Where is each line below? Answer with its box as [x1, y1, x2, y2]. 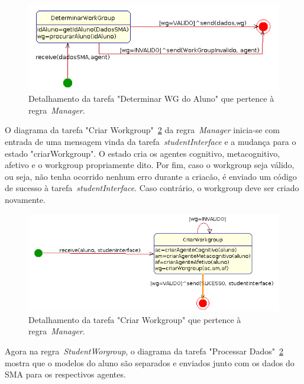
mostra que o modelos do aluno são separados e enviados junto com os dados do [5, 356, 295, 369]
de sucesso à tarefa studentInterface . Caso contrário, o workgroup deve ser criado [5, 182, 299, 194]
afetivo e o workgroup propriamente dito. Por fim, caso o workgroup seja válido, [5, 159, 295, 171]
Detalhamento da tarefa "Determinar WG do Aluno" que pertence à [28, 92, 274, 105]
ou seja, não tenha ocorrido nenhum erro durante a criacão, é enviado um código [5, 170, 297, 182]
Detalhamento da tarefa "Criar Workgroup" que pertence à [28, 313, 241, 325]
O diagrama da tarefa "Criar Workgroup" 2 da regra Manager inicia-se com [5, 124, 280, 136]
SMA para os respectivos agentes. [5, 368, 126, 380]
